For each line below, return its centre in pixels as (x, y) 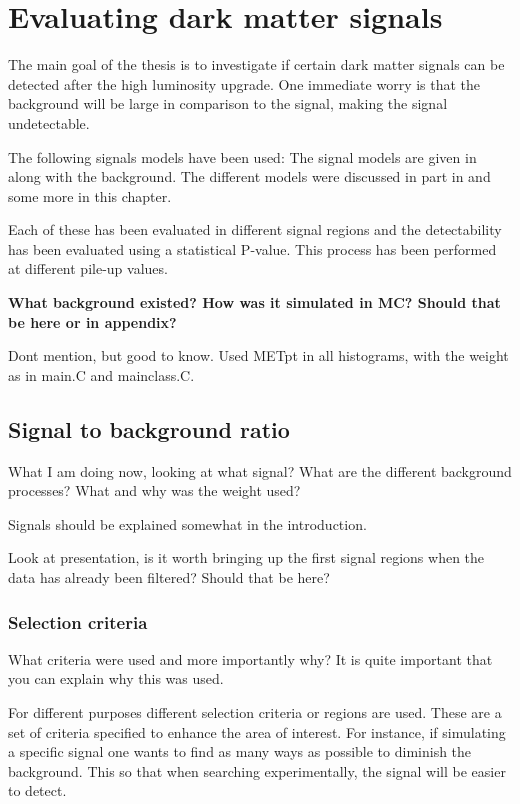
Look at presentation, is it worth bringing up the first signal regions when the (246, 557)
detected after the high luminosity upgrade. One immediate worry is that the (244, 83)
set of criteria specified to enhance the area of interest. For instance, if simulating (257, 731)
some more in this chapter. (90, 195)
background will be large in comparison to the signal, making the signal (228, 103)
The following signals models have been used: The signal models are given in (242, 156)
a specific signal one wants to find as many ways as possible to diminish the (240, 751)
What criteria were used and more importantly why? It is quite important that (250, 658)
